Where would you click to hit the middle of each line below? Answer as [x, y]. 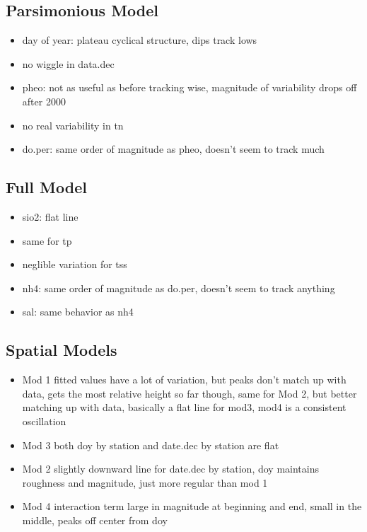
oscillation [44, 421]
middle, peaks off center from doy [95, 520]
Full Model [46, 187]
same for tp [47, 240]
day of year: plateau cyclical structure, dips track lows [140, 40]
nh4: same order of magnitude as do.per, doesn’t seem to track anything [179, 288]
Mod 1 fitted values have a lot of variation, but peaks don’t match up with [184, 380]
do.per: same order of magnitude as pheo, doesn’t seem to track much [173, 149]
